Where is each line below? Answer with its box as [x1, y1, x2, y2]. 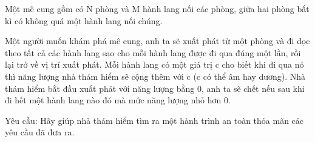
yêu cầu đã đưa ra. [5, 126, 75, 138]
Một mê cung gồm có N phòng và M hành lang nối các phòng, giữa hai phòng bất [5, 2, 310, 15]
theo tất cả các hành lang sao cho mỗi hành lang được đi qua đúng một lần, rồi [5, 46, 301, 59]
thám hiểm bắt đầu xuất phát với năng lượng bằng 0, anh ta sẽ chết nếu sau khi [5, 82, 305, 94]
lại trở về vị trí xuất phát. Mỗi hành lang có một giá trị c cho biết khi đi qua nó [5, 58, 304, 71]
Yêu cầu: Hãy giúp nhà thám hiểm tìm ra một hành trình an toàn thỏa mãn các [5, 114, 304, 126]
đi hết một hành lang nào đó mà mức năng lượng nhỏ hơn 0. [5, 94, 231, 106]
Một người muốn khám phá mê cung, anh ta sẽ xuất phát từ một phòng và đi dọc [5, 34, 310, 47]
